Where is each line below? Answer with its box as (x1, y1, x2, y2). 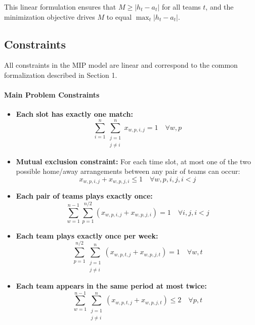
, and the (205, 2, 234, 12)
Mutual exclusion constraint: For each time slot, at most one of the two (16, 156, 251, 166)
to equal (106, 11, 132, 22)
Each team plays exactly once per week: (16, 230, 158, 241)
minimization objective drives (4, 11, 95, 22)
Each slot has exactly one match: (16, 109, 133, 119)
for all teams (161, 2, 201, 12)
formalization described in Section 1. (4, 69, 117, 80)
